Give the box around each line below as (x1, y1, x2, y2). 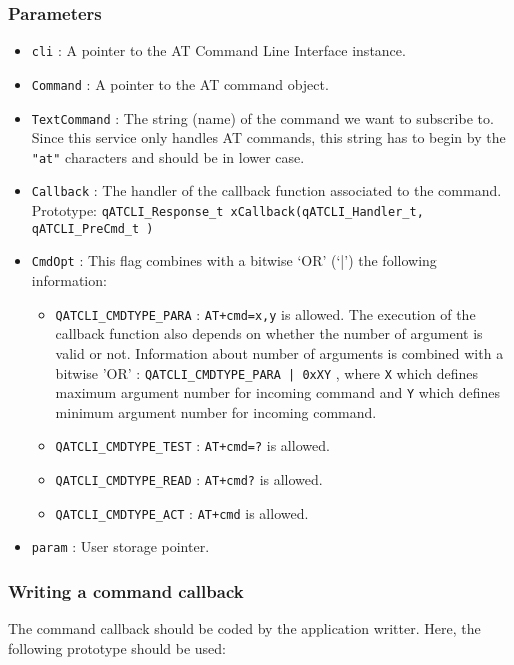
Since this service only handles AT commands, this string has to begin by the (31, 127, 506, 148)
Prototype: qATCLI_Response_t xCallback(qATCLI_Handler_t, (31, 200, 424, 221)
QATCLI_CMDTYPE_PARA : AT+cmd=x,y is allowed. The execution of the (55, 303, 476, 324)
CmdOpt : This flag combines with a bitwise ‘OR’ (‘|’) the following (31, 250, 437, 271)
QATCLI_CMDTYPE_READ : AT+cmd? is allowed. (55, 469, 323, 490)
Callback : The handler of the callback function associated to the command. (31, 180, 502, 201)
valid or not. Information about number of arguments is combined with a (55, 342, 504, 363)
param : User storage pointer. (31, 536, 210, 557)
